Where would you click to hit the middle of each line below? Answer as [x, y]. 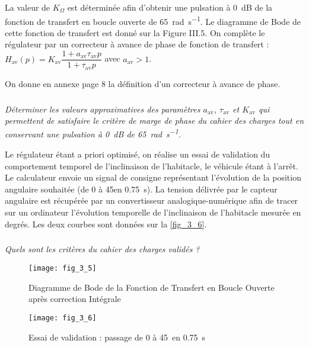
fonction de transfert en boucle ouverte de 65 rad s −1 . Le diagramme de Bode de [153, 20]
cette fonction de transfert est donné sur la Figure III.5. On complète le [135, 32]
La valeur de [28, 7]
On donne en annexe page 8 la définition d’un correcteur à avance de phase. [143, 83]
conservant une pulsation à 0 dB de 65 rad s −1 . [93, 133]
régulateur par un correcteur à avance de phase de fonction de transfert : [137, 44]
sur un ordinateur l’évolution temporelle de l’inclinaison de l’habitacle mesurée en [153, 212]
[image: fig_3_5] [63, 269]
